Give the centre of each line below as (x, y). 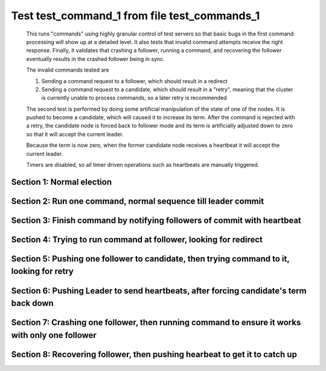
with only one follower (54, 335)
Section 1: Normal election (61, 182)
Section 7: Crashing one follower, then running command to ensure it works (156, 323)
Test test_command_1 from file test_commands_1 (136, 16)
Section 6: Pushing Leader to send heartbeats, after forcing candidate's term (159, 291)
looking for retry (42, 271)
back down (32, 303)
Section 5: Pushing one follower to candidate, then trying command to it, (150, 259)
